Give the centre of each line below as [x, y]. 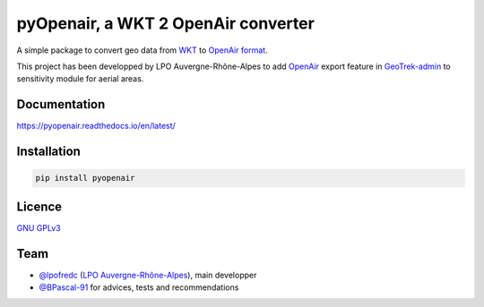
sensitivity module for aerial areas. [80, 79]
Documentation [61, 104]
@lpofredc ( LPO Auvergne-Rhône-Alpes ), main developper [148, 275]
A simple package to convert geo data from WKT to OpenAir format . [142, 50]
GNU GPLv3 [39, 227]
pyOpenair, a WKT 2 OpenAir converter [166, 23]
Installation [48, 152]
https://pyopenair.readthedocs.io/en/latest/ [96, 126]
